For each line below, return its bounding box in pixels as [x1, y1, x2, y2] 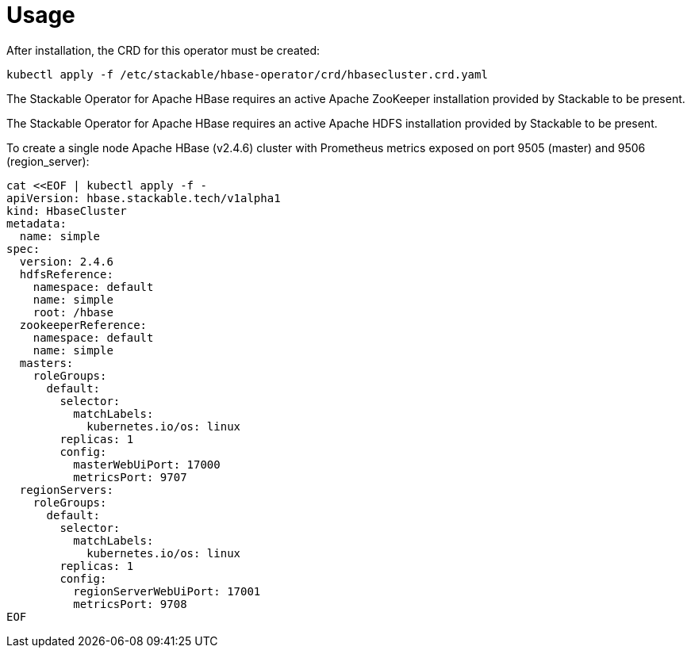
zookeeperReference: [19, 318, 148, 331]
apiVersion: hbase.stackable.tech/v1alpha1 [6, 191, 281, 205]
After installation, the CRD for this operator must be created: [6, 43, 321, 57]
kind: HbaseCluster [6, 204, 127, 217]
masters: [19, 356, 74, 369]
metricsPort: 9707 [73, 470, 187, 484]
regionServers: [19, 483, 113, 496]
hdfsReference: [19, 267, 113, 281]
